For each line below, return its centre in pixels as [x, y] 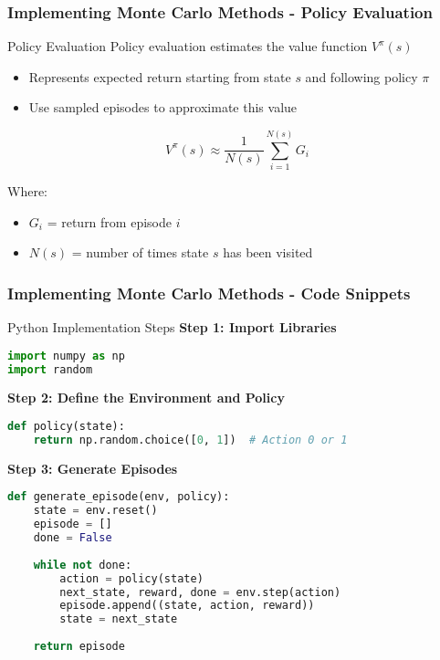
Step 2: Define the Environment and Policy [146, 398]
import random [50, 369]
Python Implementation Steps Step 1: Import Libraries [172, 327]
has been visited [268, 252]
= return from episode [109, 221]
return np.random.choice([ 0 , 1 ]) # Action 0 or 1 [190, 440]
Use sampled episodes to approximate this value [163, 107]
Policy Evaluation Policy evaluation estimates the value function [188, 46]
